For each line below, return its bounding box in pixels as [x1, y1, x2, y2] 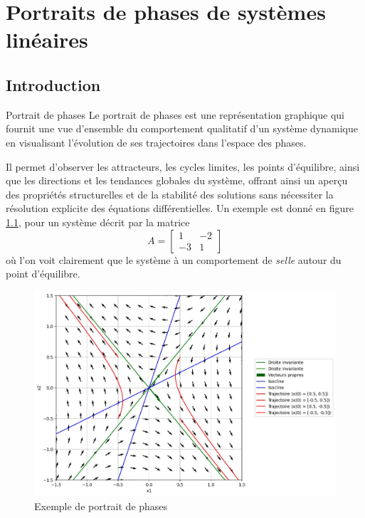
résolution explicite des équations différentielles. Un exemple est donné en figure [6, 201, 354, 216]
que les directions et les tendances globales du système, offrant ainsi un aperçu [6, 173, 348, 188]
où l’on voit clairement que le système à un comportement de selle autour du [6, 252, 342, 267]
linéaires [6, 25, 88, 54]
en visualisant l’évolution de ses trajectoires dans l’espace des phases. [6, 134, 307, 149]
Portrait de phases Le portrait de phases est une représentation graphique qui [6, 107, 344, 122]
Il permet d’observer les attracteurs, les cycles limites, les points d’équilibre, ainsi [6, 159, 360, 174]
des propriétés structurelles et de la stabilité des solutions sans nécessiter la [6, 186, 334, 201]
